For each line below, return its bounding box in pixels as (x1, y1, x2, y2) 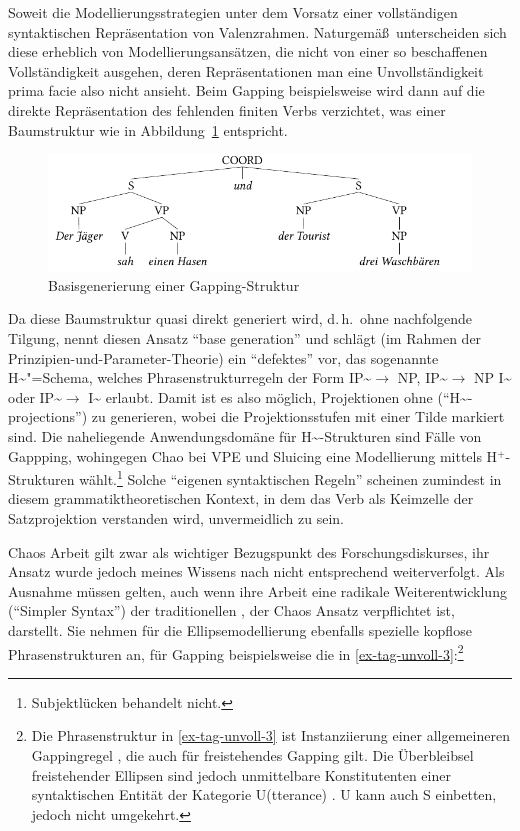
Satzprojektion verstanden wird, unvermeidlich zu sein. (8, 508, 344, 529)
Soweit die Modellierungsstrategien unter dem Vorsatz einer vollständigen (8, 2, 458, 22)
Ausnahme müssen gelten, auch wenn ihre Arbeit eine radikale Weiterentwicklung (8, 580, 507, 601)
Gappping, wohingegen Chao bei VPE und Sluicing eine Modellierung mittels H (8, 445, 498, 466)
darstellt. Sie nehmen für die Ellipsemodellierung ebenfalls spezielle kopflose (8, 619, 472, 640)
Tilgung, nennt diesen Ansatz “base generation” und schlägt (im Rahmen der (8, 328, 482, 349)
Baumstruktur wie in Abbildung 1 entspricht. (8, 119, 288, 140)
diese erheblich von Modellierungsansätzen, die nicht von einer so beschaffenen (8, 41, 488, 62)
